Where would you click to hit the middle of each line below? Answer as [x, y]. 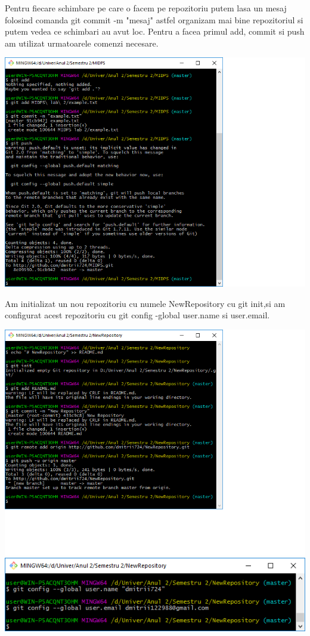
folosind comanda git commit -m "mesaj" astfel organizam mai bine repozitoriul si [154, 19]
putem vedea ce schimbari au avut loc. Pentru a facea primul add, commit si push [155, 31]
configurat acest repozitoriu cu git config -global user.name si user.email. [137, 315]
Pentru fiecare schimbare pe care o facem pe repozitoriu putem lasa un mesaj [146, 8]
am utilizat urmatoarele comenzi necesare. [82, 43]
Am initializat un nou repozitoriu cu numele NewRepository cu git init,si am [145, 303]
